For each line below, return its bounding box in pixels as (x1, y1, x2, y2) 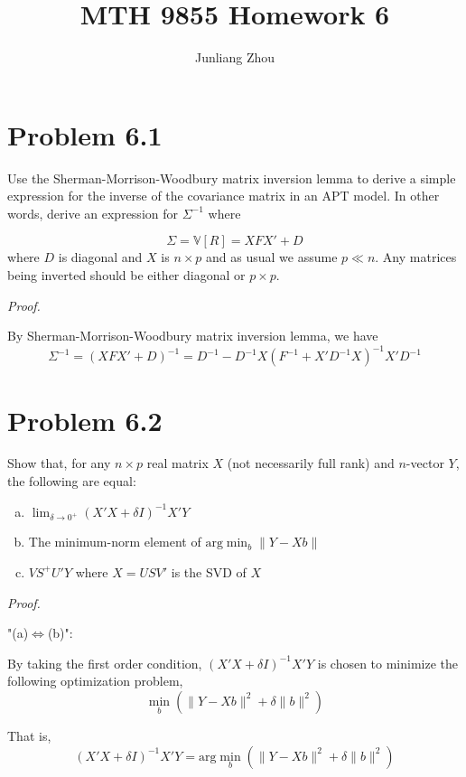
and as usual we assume (206, 248, 338, 267)
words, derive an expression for (7, 203, 178, 222)
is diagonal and (58, 248, 143, 267)
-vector (405, 454, 444, 473)
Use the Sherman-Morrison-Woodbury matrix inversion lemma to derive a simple (7, 168, 456, 187)
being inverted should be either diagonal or (7, 266, 246, 285)
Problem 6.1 (7, 116, 163, 153)
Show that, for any (7, 454, 111, 473)
